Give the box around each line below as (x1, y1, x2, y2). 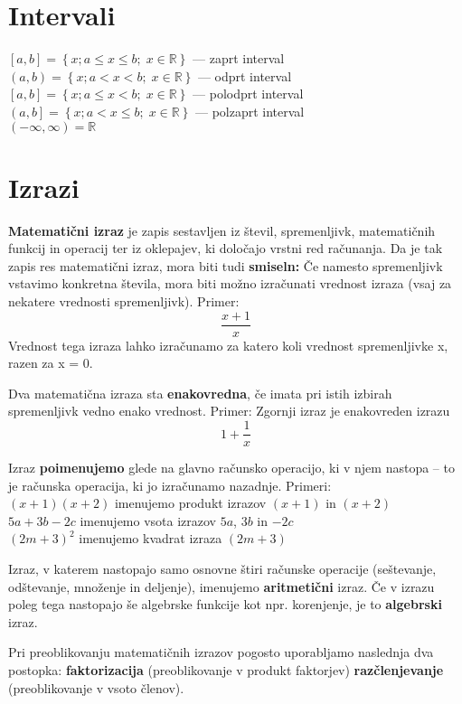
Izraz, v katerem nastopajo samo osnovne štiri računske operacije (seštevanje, (8, 559, 437, 578)
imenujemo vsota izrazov (80, 511, 216, 530)
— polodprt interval (193, 84, 304, 103)
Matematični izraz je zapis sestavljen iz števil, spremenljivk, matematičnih (8, 221, 436, 239)
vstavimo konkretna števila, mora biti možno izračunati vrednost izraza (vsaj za (8, 274, 452, 293)
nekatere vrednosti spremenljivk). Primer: (8, 292, 240, 310)
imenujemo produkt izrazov (114, 493, 267, 512)
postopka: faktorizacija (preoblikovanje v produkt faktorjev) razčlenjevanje (8, 661, 444, 680)
